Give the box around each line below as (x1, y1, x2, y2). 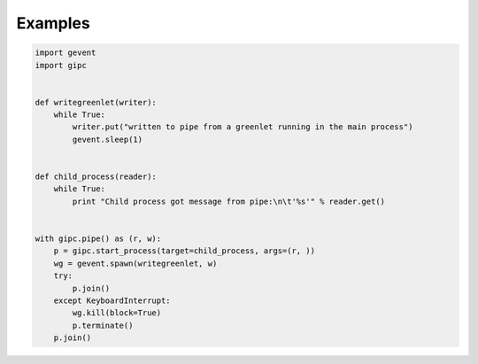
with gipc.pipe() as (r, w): (35, 234, 162, 244)
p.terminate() (72, 320, 134, 330)
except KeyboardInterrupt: (53, 295, 172, 306)
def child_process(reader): (35, 172, 157, 182)
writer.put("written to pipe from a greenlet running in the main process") (72, 122, 413, 132)
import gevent (35, 48, 96, 58)
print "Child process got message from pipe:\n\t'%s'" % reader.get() (72, 196, 385, 206)
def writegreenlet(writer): (35, 97, 157, 107)
